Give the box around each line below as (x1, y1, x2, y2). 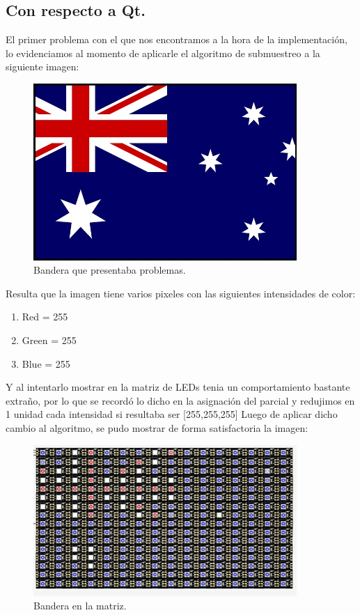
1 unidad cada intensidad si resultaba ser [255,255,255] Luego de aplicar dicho (6, 407, 338, 421)
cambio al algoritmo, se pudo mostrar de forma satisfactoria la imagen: (6, 421, 308, 435)
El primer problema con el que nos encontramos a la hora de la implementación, (6, 32, 347, 47)
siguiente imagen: (6, 59, 79, 74)
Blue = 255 (22, 356, 70, 371)
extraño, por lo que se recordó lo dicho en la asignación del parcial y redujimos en (6, 393, 355, 407)
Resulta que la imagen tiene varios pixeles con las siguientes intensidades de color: (6, 286, 356, 300)
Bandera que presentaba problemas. (33, 263, 186, 277)
